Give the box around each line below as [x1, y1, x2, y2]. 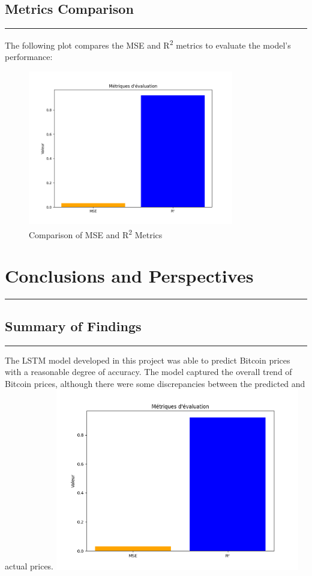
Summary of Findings [5, 316, 142, 335]
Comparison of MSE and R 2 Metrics [29, 227, 163, 241]
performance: [5, 50, 53, 63]
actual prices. [5, 560, 54, 572]
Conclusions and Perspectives [5, 263, 254, 288]
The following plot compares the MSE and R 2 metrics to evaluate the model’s [5, 37, 291, 51]
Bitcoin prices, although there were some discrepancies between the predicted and [5, 377, 305, 389]
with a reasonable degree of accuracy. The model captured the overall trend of [5, 365, 292, 378]
